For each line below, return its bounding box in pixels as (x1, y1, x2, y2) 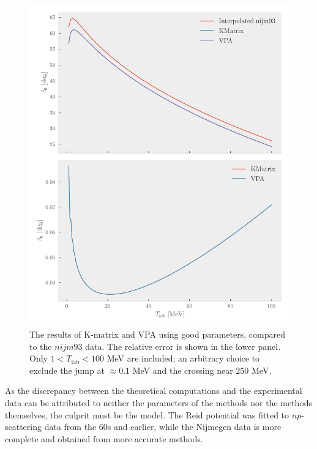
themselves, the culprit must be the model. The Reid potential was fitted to (5, 408, 289, 421)
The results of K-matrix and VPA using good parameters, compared (29, 327, 285, 340)
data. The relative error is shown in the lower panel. (85, 340, 281, 352)
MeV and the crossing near (132, 363, 233, 376)
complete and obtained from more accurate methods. (5, 432, 203, 445)
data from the (44, 420, 97, 433)
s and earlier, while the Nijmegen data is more (107, 420, 282, 433)
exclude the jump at (29, 363, 105, 376)
